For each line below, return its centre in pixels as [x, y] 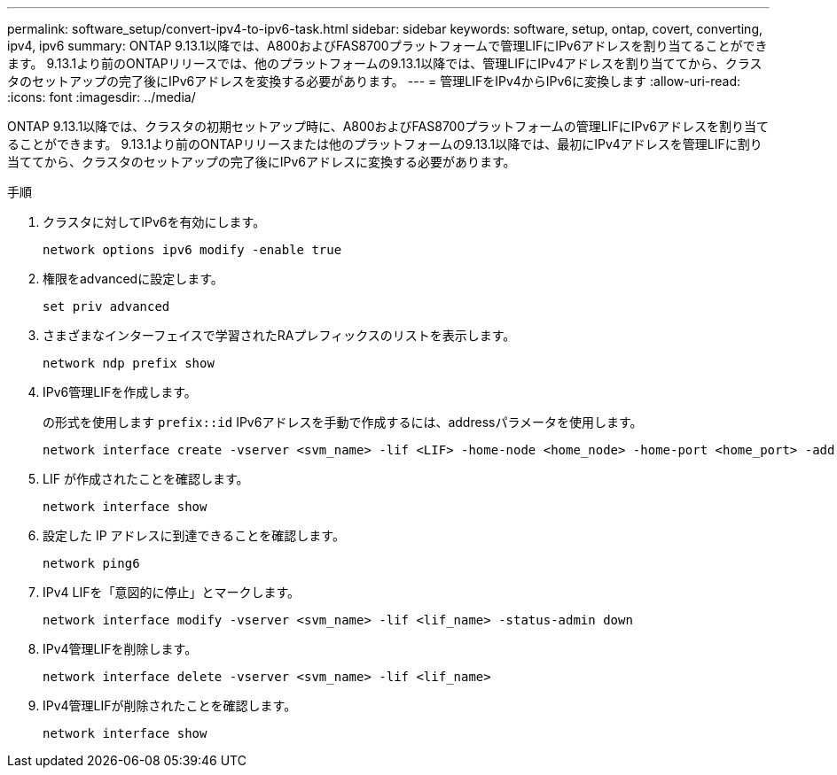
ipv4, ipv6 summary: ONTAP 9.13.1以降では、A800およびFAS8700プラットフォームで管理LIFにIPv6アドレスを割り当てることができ [387, 46]
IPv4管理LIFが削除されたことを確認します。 [170, 705]
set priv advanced [106, 306]
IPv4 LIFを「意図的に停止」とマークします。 [172, 592]
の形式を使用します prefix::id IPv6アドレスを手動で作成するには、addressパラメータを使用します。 [343, 422]
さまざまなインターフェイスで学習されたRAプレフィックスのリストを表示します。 [279, 335]
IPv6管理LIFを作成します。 [120, 392]
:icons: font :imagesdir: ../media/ [102, 97]
